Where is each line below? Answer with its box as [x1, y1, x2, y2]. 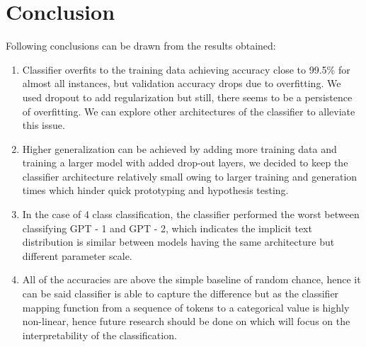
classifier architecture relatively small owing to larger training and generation [22, 169, 358, 183]
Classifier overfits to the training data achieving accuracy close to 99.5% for [22, 62, 350, 76]
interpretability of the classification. [22, 327, 177, 342]
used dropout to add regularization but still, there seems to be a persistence [22, 89, 353, 104]
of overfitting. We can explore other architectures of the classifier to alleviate [22, 103, 355, 118]
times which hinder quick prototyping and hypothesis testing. [22, 183, 289, 198]
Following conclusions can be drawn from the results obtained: [6, 38, 276, 53]
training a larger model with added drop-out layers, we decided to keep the [22, 155, 348, 170]
